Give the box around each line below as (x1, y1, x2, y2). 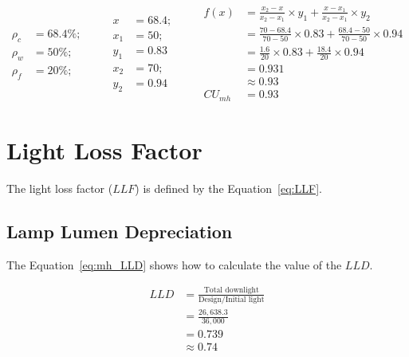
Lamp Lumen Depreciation (6, 218, 233, 243)
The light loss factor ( (6, 179, 113, 196)
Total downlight (203, 286, 259, 295)
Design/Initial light (199, 295, 265, 304)
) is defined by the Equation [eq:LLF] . (135, 179, 322, 196)
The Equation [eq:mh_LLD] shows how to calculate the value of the (6, 256, 342, 273)
